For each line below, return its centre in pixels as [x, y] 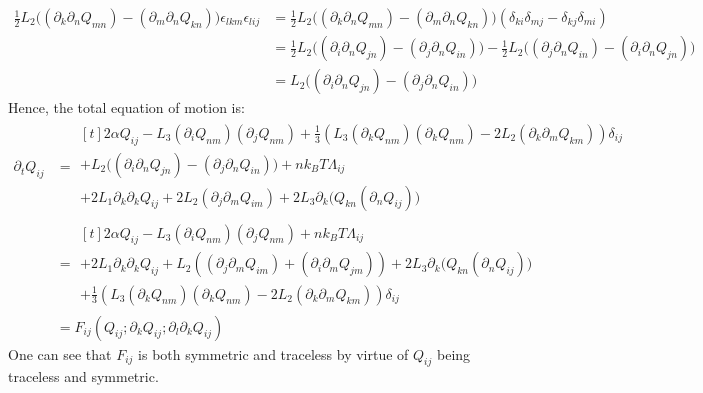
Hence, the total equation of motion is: [126, 107]
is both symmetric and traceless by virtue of [273, 353]
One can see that [60, 353]
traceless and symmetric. [83, 376]
